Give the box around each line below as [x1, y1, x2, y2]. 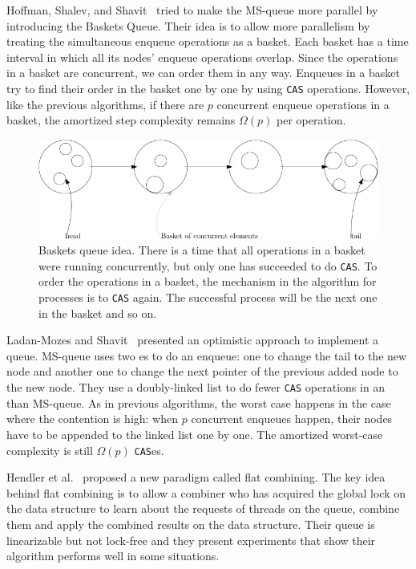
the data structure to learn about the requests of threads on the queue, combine [6, 500, 400, 517]
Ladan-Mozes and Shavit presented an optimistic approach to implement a [6, 331, 379, 348]
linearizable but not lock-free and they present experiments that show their [6, 531, 376, 548]
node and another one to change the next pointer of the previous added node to [6, 363, 398, 380]
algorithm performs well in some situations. [6, 547, 220, 564]
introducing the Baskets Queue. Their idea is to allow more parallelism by [6, 17, 370, 34]
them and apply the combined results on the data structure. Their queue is [6, 515, 375, 532]
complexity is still [6, 441, 93, 458]
